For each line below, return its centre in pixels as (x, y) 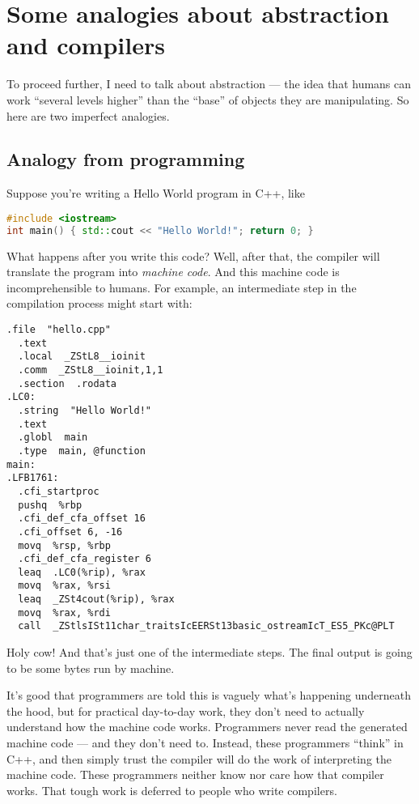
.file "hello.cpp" (59, 330)
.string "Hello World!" (85, 410)
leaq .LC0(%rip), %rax (82, 572)
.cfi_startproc (59, 491)
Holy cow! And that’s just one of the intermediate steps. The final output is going (209, 652)
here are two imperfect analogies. (88, 115)
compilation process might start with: (99, 303)
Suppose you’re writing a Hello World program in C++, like (156, 193)
